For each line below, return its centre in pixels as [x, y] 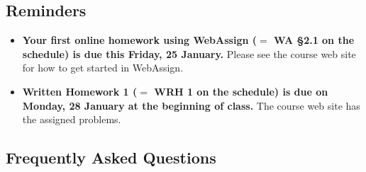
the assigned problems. [72, 119]
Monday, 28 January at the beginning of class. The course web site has [191, 105]
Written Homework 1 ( [80, 91]
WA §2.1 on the [314, 40]
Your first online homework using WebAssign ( [140, 40]
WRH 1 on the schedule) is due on [241, 91]
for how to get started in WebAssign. [103, 68]
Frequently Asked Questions [111, 157]
